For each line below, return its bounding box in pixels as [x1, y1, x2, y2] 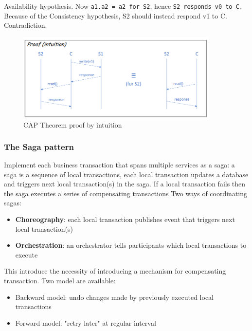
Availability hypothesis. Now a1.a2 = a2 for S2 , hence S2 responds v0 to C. [4, 1, 243, 11]
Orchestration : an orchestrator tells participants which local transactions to [15, 240, 247, 250]
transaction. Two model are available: [4, 275, 116, 285]
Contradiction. [4, 20, 47, 30]
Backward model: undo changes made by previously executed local [15, 292, 214, 302]
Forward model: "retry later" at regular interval [15, 317, 156, 328]
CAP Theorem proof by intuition [23, 120, 122, 130]
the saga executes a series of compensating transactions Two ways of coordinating [4, 188, 248, 198]
